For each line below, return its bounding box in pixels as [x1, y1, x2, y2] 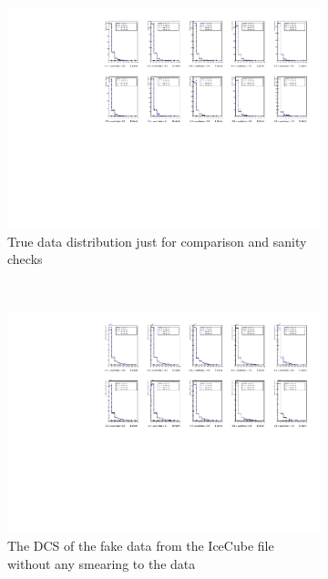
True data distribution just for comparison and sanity [7, 231, 307, 250]
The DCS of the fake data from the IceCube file [7, 536, 274, 555]
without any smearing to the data [7, 554, 196, 573]
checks [7, 249, 43, 269]
